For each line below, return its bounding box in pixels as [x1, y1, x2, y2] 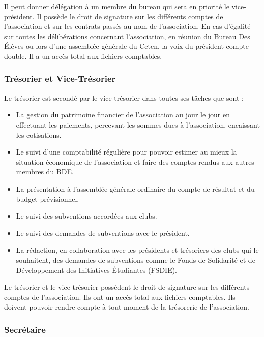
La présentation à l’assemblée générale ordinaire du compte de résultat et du [16, 183, 255, 194]
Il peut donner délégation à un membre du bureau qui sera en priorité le [4, 1, 229, 11]
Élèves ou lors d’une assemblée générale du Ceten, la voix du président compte [4, 41, 249, 51]
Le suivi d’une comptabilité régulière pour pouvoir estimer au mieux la [16, 146, 237, 157]
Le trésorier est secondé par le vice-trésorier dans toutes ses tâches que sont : [4, 92, 244, 103]
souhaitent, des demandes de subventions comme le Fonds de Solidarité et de [16, 254, 255, 265]
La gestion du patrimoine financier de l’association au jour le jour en [16, 109, 230, 120]
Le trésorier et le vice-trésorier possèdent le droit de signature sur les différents [4, 282, 250, 292]
